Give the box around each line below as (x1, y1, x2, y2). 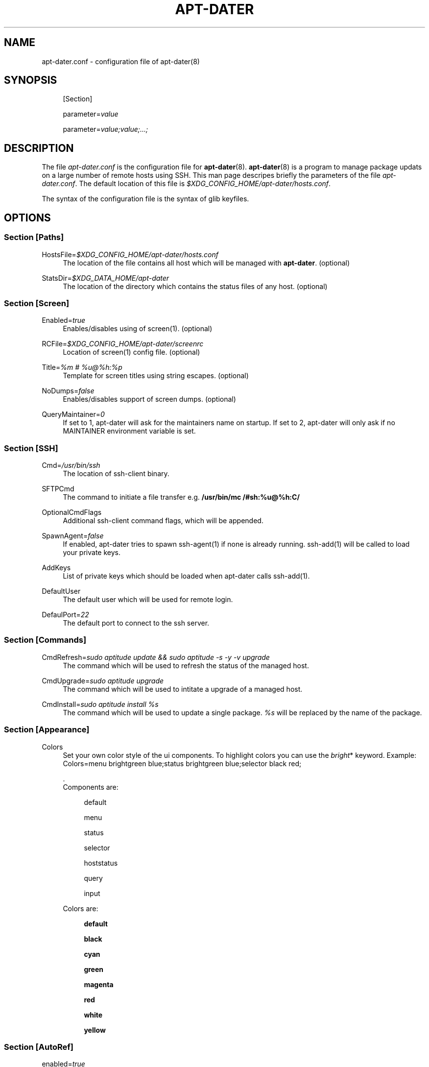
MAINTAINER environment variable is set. (63, 427, 196, 436)
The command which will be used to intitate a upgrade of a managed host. (63, 684, 303, 693)
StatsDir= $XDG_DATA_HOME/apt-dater (42, 273, 169, 282)
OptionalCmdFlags (42, 508, 102, 516)
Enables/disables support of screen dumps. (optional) (63, 395, 236, 404)
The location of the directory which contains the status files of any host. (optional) (63, 282, 328, 291)
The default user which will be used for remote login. (63, 595, 233, 604)
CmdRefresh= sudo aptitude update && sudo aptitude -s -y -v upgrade (42, 653, 270, 661)
